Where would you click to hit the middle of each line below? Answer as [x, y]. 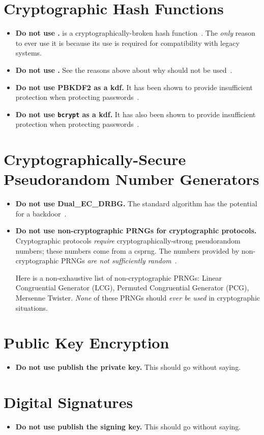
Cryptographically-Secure [95, 159]
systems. [28, 53]
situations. [32, 307]
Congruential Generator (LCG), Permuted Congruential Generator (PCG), [132, 288]
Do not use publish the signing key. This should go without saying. [128, 427]
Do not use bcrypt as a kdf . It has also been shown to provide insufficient [136, 114]
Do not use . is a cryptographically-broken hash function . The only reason [135, 33]
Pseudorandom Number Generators [131, 179]
